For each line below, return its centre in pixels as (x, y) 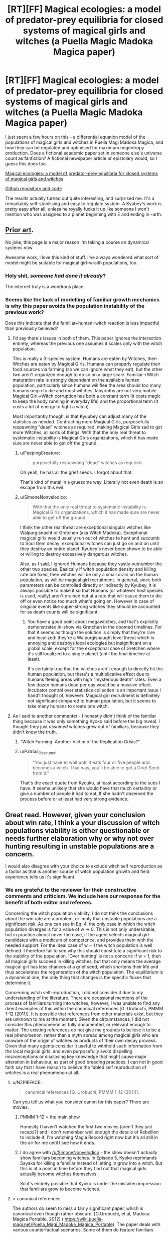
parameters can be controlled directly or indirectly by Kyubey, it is (88, 585)
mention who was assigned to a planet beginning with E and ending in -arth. (84, 214)
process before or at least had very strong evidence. (74, 799)
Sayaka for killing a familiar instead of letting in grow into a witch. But (91, 1163)
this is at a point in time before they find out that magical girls (83, 1169)
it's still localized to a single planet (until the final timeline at (89, 654)
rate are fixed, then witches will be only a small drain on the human (89, 575)
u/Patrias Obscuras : (38, 752)
